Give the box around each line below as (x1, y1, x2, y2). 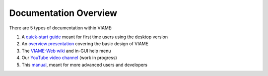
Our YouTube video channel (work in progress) (21, 55, 118, 61)
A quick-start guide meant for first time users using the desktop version (21, 34, 168, 40)
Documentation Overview (9, 7, 118, 18)
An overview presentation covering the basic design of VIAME (21, 41, 149, 47)
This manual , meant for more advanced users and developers (21, 62, 147, 68)
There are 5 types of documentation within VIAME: (9, 25, 113, 31)
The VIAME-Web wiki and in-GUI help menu (21, 48, 111, 54)
